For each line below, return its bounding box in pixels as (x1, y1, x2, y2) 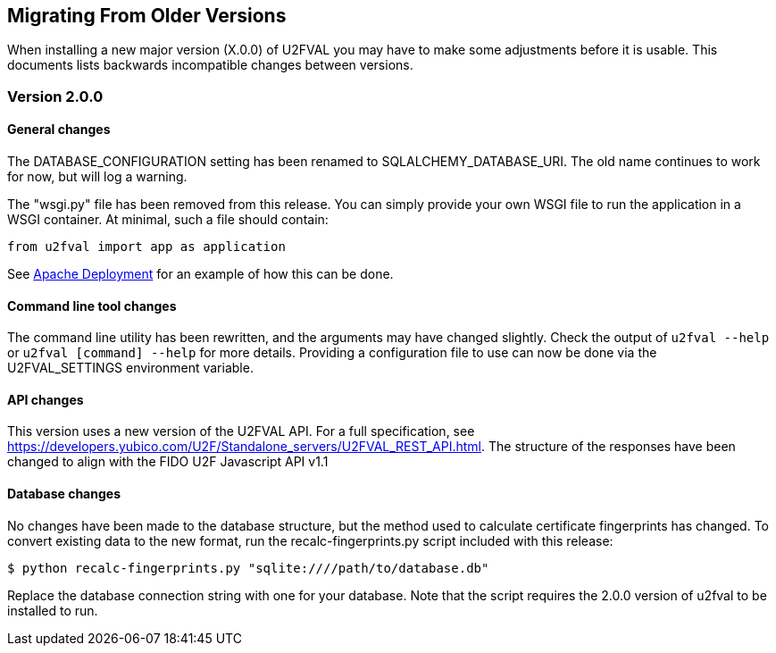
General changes (7, 121, 111, 138)
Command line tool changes (7, 297, 177, 314)
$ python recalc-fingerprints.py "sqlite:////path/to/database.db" (7, 560, 489, 575)
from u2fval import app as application (7, 239, 286, 255)
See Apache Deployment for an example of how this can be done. (7, 266, 394, 282)
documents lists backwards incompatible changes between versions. (7, 57, 413, 73)
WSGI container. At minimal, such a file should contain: (7, 212, 329, 228)
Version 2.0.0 (7, 87, 104, 105)
